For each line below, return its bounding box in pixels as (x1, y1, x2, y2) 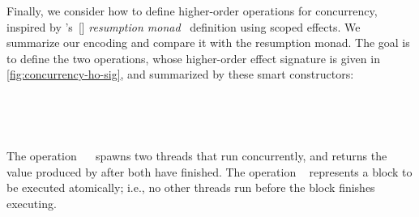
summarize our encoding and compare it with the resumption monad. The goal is (6, 34, 410, 51)
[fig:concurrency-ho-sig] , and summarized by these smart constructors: (6, 66, 354, 83)
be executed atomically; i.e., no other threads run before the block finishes (6, 179, 375, 196)
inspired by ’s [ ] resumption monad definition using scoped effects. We (6, 18, 361, 35)
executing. (6, 194, 57, 211)
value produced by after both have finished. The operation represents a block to (6, 163, 413, 180)
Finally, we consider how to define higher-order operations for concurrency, (6, 2, 378, 19)
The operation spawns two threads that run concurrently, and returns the (6, 147, 387, 164)
